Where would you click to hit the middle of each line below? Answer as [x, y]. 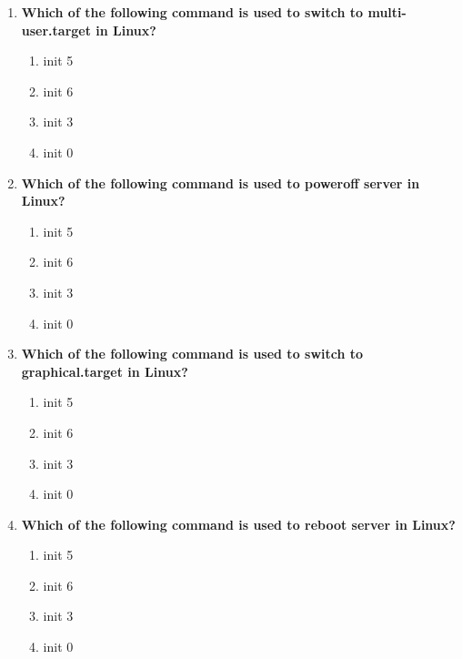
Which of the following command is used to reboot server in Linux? [238, 524]
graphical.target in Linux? [105, 371]
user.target [56, 30]
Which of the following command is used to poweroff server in [221, 182]
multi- [387, 12]
